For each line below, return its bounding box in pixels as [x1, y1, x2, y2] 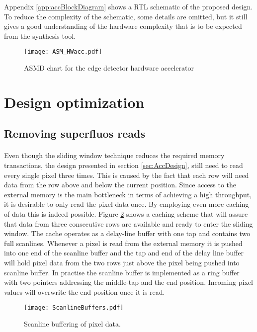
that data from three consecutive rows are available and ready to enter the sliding [4, 218, 253, 229]
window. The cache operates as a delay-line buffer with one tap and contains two [4, 228, 251, 239]
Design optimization [4, 91, 145, 112]
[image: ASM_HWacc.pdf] [24, 48, 102, 56]
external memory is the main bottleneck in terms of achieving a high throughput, [4, 189, 252, 199]
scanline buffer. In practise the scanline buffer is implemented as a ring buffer [4, 267, 240, 277]
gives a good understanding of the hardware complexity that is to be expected [4, 21, 242, 31]
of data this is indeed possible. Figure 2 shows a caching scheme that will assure [4, 208, 248, 219]
